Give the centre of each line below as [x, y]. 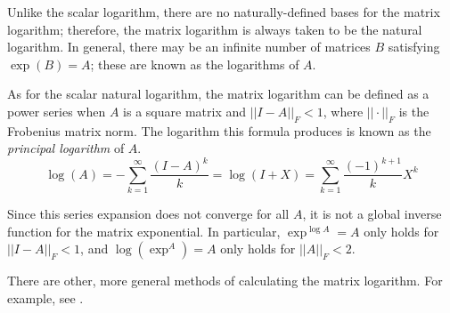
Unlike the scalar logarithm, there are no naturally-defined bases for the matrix [224, 12]
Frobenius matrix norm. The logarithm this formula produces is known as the [219, 130]
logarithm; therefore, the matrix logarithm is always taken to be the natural [215, 29]
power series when [57, 111]
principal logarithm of [66, 148]
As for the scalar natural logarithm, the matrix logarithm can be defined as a [218, 94]
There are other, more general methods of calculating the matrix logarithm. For [225, 281]
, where [343, 111]
